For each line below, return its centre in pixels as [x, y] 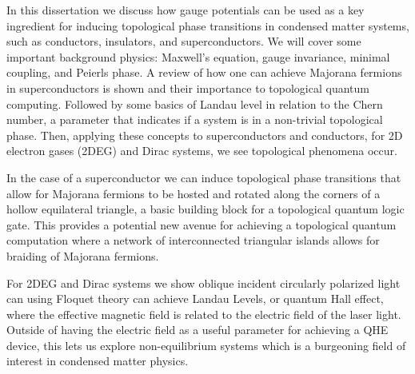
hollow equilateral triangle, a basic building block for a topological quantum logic [206, 209]
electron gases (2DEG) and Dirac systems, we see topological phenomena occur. [202, 151]
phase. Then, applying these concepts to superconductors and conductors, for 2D [205, 135]
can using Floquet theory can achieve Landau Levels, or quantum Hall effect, [195, 298]
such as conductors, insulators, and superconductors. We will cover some [184, 41]
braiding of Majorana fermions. [83, 255]
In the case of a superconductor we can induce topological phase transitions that [204, 177]
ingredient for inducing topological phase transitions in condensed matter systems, [208, 25]
